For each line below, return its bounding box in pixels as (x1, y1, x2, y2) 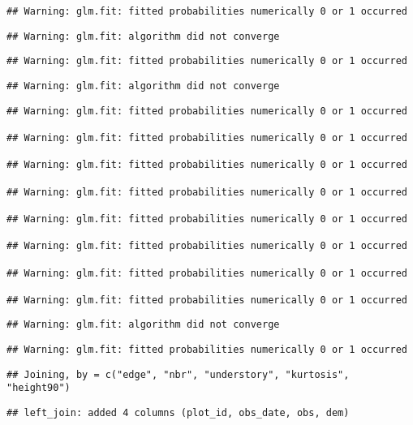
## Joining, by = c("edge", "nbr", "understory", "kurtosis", (6, 368, 350, 380)
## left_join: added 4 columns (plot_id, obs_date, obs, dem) (6, 407, 350, 419)
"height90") (6, 382, 71, 394)
